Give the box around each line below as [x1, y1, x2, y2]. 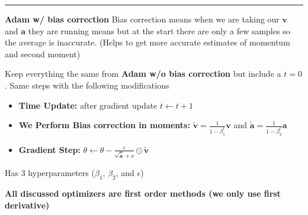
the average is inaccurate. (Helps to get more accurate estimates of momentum [5, 36, 290, 48]
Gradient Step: [18, 143, 81, 155]
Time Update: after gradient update [18, 99, 158, 111]
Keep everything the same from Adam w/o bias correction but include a [5, 67, 281, 80]
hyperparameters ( [28, 167, 95, 179]
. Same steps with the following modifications [5, 79, 169, 91]
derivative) [5, 198, 50, 211]
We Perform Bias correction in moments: [18, 119, 190, 131]
